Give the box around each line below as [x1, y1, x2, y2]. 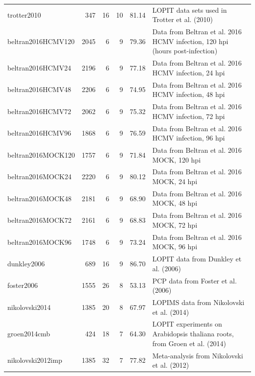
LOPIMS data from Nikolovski [152, 297, 245, 307]
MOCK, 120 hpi [152, 154, 201, 164]
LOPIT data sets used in [152, 4, 227, 15]
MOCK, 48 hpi [152, 198, 198, 208]
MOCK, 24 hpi [152, 176, 198, 186]
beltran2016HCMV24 [7, 63, 71, 73]
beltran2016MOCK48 [7, 193, 72, 203]
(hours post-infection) [152, 46, 218, 56]
